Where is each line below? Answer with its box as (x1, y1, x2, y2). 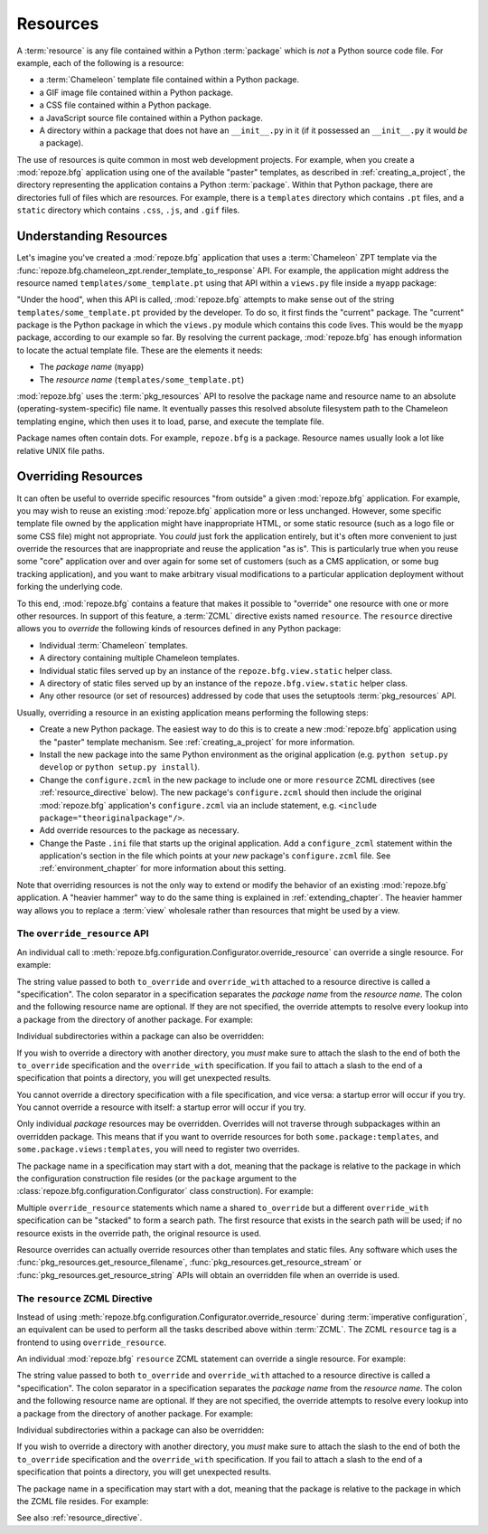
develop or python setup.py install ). (39, 762, 201, 772)
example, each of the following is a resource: (16, 57, 184, 68)
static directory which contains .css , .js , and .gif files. (16, 204, 240, 216)
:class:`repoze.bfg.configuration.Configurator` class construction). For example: (16, 1186, 314, 1197)
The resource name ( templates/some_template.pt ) (39, 374, 245, 384)
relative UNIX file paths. (16, 445, 106, 456)
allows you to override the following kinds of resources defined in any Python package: (16, 623, 342, 634)
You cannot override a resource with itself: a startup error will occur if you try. (16, 1102, 306, 1113)
